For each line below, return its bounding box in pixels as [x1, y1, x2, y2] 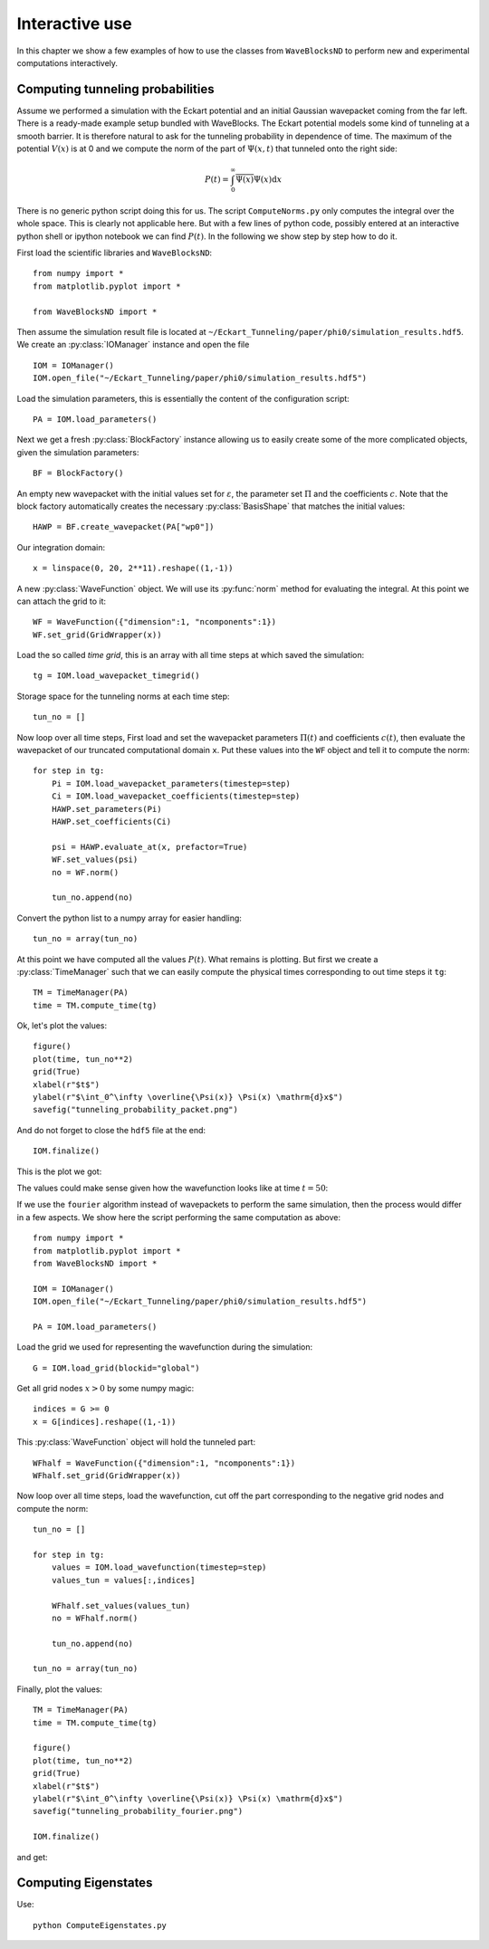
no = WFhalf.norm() [51, 1612, 139, 1623]
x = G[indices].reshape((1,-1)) [33, 1417, 177, 1427]
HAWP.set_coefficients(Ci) [51, 816, 172, 826]
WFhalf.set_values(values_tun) [51, 1600, 191, 1610]
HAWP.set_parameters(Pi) [51, 804, 162, 814]
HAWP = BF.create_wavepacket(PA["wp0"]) [33, 521, 215, 532]
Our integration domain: [16, 541, 106, 552]
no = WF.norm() [51, 867, 120, 877]
